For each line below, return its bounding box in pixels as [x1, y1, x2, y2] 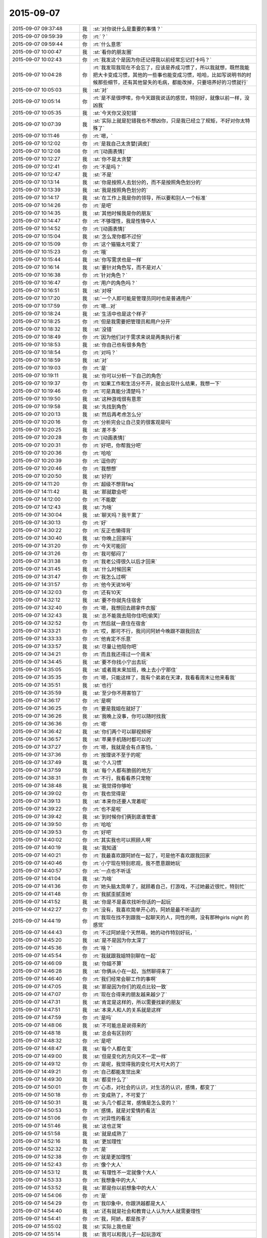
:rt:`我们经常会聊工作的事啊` [93, 976, 158, 982]
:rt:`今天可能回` [93, 542, 128, 549]
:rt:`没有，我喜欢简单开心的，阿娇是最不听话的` [93, 906, 202, 913]
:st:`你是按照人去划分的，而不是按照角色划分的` [93, 179, 203, 186]
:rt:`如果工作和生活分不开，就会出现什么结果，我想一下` [93, 380, 222, 387]
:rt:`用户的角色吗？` [93, 279, 138, 286]
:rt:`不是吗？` [93, 163, 123, 170]
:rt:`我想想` [93, 465, 118, 472]
